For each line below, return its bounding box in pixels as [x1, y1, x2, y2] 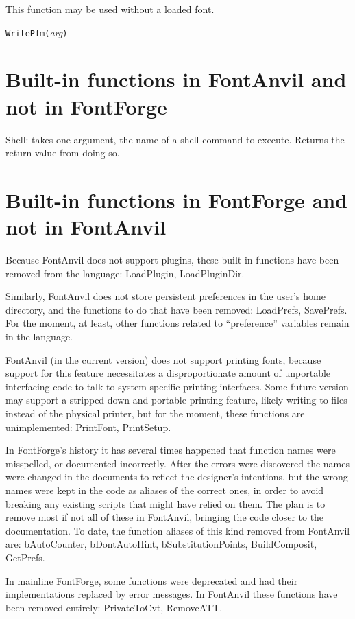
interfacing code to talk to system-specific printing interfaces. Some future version [5, 379, 349, 393]
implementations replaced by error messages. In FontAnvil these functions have [5, 587, 338, 601]
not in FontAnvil [5, 213, 167, 241]
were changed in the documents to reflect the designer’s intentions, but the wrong [5, 469, 348, 484]
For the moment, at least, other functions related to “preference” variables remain [5, 316, 350, 330]
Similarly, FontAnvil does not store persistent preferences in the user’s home [5, 289, 326, 303]
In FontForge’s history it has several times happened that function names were [5, 443, 336, 457]
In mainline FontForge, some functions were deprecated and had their [5, 573, 298, 587]
